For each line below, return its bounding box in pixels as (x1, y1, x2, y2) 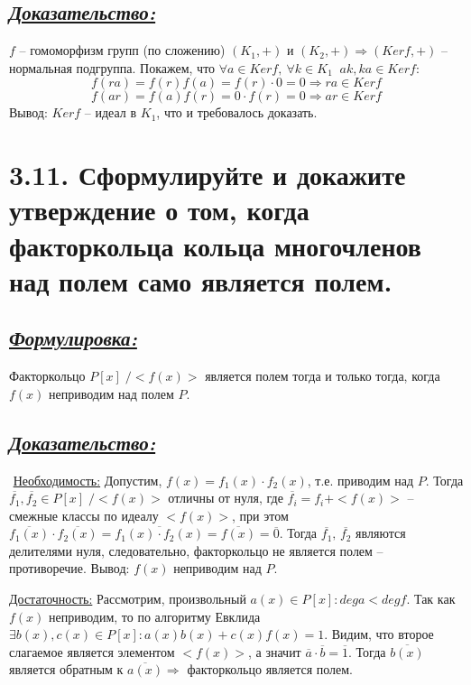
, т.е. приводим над (307, 470, 414, 489)
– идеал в (84, 103, 137, 122)
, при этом (232, 505, 289, 524)
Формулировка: (9, 324, 137, 352)
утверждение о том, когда (9, 191, 309, 228)
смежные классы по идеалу (9, 505, 159, 524)
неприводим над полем (49, 384, 174, 403)
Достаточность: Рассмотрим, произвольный (9, 589, 246, 608)
